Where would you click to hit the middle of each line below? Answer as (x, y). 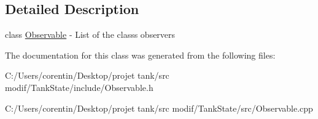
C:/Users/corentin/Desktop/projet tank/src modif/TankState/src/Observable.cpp (159, 108)
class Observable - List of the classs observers (90, 34)
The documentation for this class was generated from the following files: (140, 55)
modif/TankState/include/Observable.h (79, 87)
